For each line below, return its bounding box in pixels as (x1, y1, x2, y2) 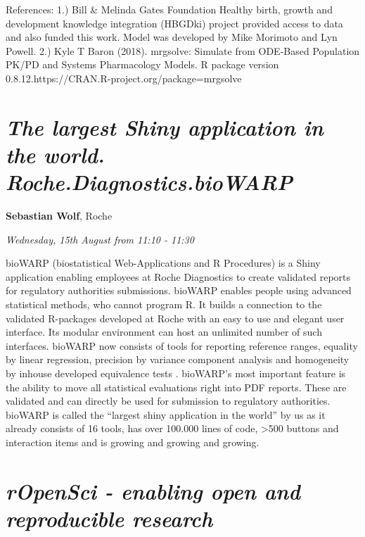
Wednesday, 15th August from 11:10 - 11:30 (6, 232, 194, 246)
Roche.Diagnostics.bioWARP (6, 168, 293, 197)
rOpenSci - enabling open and (6, 476, 300, 505)
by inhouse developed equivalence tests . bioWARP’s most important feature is (6, 366, 346, 380)
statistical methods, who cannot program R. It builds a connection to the (6, 297, 322, 312)
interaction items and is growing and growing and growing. (6, 434, 260, 449)
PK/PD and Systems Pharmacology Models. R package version (6, 57, 279, 72)
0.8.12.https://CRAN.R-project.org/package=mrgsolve (6, 70, 242, 85)
